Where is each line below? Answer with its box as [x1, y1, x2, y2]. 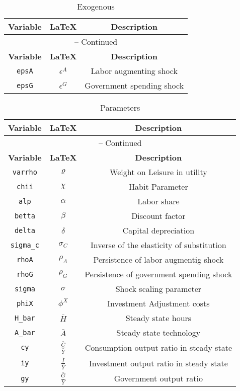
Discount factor [131, 210, 186, 221]
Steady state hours [125, 312, 192, 324]
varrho [12, 168, 37, 176]
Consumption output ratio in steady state [85, 341, 232, 353]
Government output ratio [114, 372, 203, 384]
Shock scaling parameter [115, 283, 202, 294]
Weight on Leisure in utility [110, 166, 207, 178]
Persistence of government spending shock [85, 268, 232, 280]
